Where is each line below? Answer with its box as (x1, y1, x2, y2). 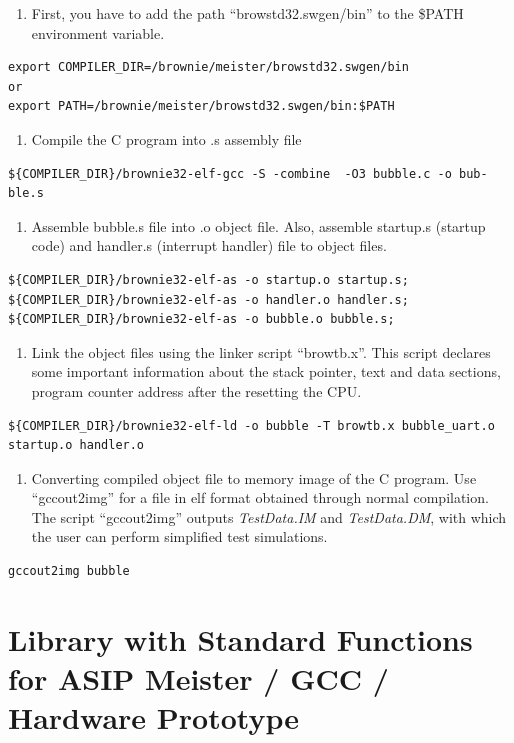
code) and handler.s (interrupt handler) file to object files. (31, 235, 387, 256)
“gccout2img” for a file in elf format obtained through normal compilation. (31, 487, 489, 508)
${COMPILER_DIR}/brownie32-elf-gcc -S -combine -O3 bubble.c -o (8, 166, 452, 181)
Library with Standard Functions (8, 618, 473, 659)
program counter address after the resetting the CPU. (31, 380, 362, 401)
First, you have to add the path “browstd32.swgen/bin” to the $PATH (31, 3, 464, 23)
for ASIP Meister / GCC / (8, 658, 389, 699)
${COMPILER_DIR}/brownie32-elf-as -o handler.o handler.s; (8, 292, 409, 307)
